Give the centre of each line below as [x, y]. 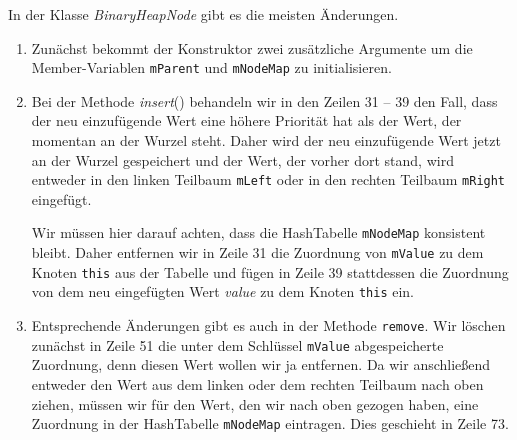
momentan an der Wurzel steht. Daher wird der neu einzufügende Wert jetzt [266, 140]
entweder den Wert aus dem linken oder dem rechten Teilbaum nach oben [257, 384]
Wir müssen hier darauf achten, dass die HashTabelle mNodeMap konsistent [258, 232]
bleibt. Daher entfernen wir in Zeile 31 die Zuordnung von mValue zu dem [257, 252]
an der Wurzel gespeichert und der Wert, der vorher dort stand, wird [242, 159]
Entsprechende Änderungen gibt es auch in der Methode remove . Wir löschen [268, 325]
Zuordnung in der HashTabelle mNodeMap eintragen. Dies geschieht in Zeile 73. [270, 423]
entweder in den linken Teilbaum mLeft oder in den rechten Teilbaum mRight [268, 179]
